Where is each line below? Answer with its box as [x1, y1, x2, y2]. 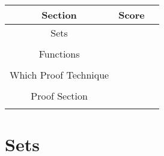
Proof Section [31, 89, 88, 103]
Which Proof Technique [10, 68, 109, 82]
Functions [38, 47, 80, 61]
